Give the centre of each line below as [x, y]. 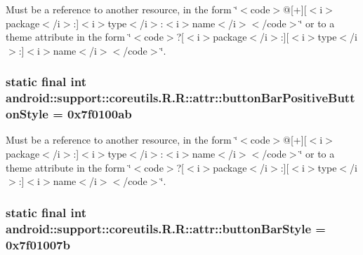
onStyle [27, 114]
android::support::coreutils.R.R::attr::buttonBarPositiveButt [180, 98]
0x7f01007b [38, 244]
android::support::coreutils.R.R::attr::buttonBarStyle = [166, 228]
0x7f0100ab [100, 114]
